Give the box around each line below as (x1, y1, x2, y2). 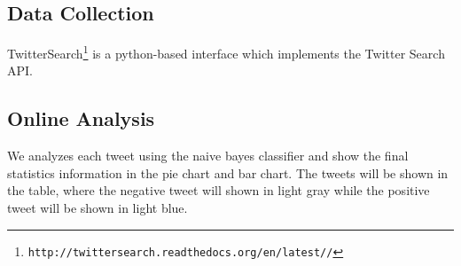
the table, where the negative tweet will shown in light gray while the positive (7, 181, 430, 199)
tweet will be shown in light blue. (7, 199, 188, 217)
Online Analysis (7, 105, 155, 132)
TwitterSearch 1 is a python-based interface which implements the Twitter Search (7, 42, 445, 62)
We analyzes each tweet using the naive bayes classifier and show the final (7, 146, 409, 165)
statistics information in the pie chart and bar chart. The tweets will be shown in (7, 163, 449, 182)
